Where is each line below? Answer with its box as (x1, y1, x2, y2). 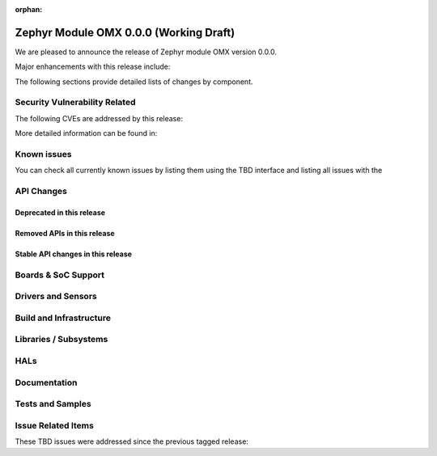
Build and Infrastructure (15, 312, 111, 323)
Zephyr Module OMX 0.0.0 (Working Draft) (15, 25, 235, 40)
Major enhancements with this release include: (15, 61, 171, 72)
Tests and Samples (15, 399, 92, 410)
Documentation (15, 377, 78, 388)
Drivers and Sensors (15, 291, 97, 302)
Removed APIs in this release (15, 228, 115, 238)
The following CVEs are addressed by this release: (15, 113, 184, 123)
